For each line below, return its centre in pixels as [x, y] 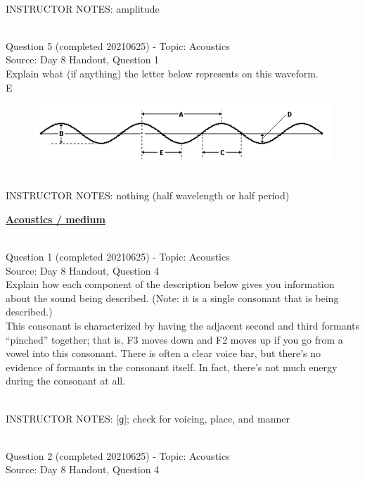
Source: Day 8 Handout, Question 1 [83, 60]
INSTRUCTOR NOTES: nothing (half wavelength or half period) [148, 195]
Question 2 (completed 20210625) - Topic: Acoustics [118, 455]
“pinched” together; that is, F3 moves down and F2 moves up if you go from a [174, 339]
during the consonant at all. [66, 381]
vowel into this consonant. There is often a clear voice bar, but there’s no [164, 353]
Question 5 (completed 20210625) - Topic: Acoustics [118, 45]
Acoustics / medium [56, 219]
